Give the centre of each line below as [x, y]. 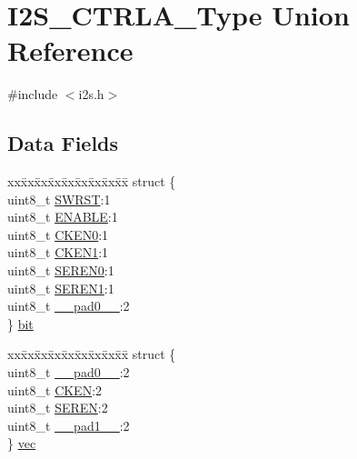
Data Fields [63, 143]
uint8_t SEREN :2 [58, 408]
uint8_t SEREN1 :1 [61, 288]
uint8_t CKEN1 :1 [58, 252]
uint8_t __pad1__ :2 [69, 425]
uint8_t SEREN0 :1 [61, 270]
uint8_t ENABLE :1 [63, 217]
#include [33, 94]
